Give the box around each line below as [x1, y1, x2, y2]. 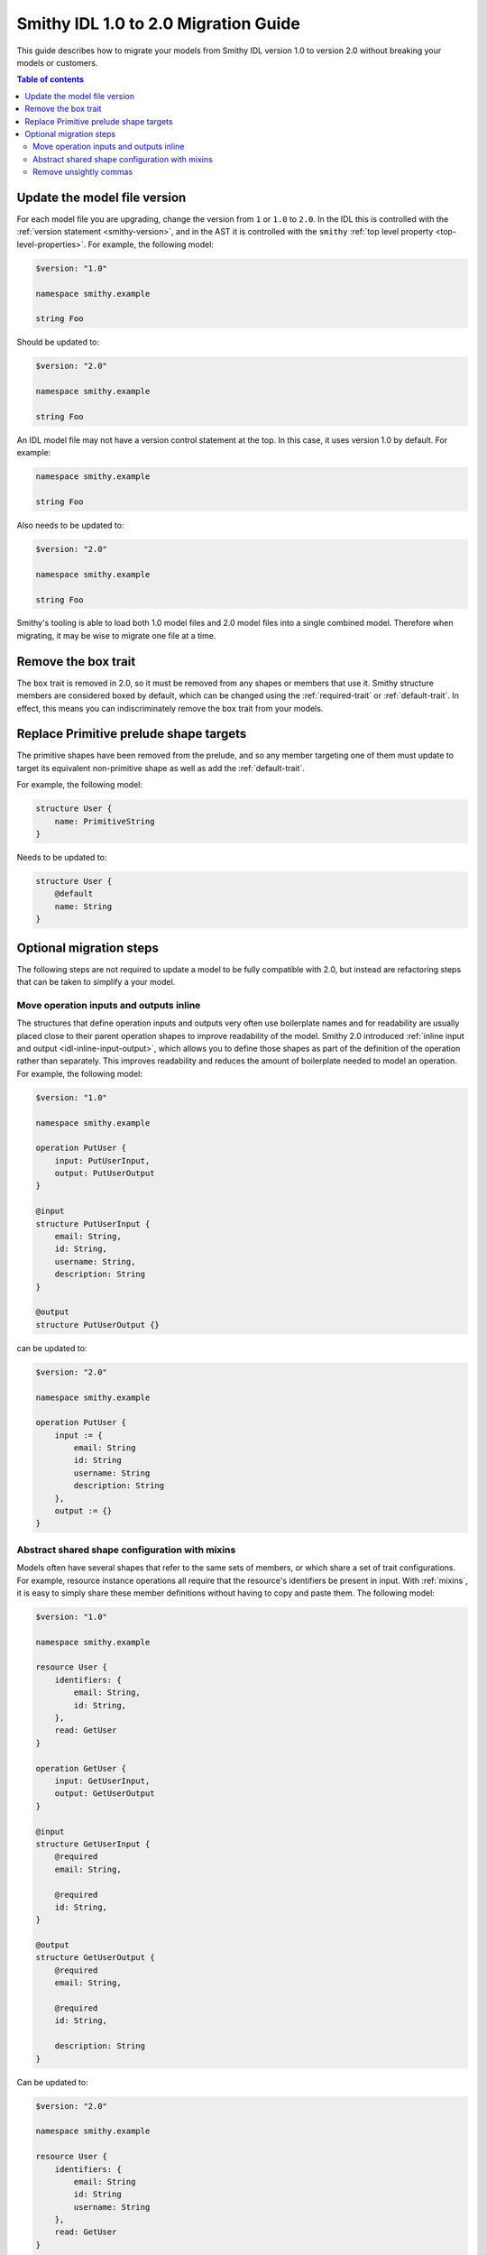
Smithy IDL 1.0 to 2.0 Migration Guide [16, 14, 301, 33]
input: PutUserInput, [54, 1155, 151, 1165]
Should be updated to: [16, 336, 99, 347]
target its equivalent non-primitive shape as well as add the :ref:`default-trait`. [16, 762, 306, 773]
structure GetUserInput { [35, 1838, 151, 1849]
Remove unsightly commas [32, 167, 133, 178]
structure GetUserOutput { [35, 1953, 155, 1963]
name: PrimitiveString [54, 816, 155, 826]
